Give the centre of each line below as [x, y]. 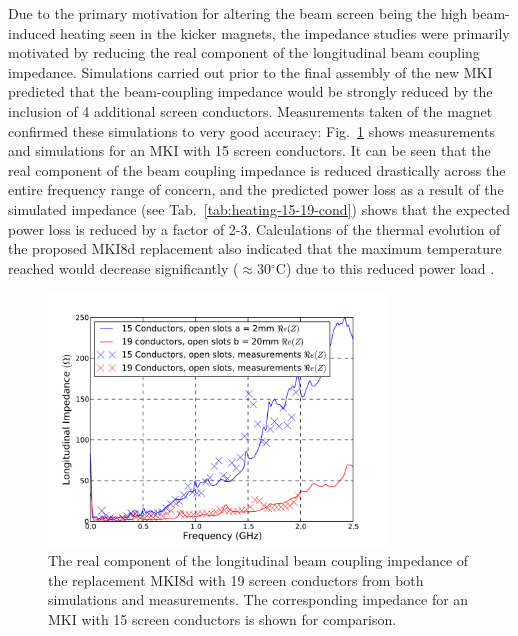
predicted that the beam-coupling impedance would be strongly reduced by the [250, 91]
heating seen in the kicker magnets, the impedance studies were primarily [285, 32]
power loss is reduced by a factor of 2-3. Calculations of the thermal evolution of [254, 228]
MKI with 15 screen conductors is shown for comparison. [222, 619]
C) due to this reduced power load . [385, 267]
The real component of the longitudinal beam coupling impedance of [258, 560]
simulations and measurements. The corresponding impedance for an [258, 599]
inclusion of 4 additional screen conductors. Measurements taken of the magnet [250, 110]
